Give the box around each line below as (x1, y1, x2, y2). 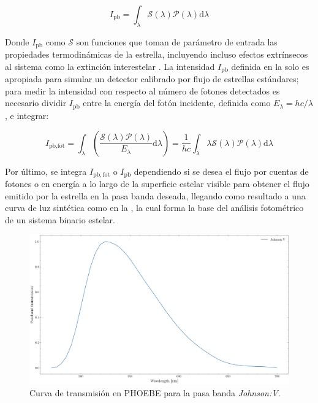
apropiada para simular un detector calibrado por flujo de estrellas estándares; (5, 72, 299, 85)
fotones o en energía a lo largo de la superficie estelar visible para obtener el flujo (5, 177, 309, 190)
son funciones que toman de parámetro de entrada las (76, 35, 278, 48)
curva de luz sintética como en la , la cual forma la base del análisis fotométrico (5, 201, 304, 214)
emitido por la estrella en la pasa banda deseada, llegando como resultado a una (5, 189, 306, 202)
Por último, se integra (5, 164, 87, 177)
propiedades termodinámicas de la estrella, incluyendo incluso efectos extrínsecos (5, 48, 308, 61)
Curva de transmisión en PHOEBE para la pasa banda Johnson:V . (29, 386, 281, 399)
